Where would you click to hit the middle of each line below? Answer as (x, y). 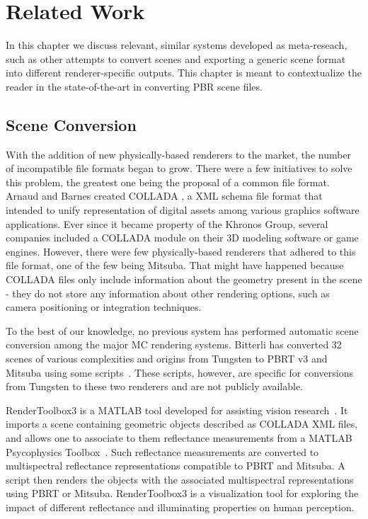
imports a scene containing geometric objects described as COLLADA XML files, (182, 424)
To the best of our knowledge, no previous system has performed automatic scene (182, 330)
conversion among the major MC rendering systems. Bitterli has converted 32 (174, 344)
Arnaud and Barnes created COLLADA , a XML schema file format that (164, 196)
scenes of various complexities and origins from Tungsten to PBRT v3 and (167, 359)
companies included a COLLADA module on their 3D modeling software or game (182, 238)
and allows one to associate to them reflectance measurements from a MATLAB (179, 437)
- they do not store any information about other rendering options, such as (168, 293)
